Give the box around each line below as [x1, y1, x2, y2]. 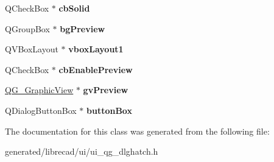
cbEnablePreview [58, 63, 133, 76]
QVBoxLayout [5, 43, 58, 55]
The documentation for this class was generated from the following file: [5, 124, 270, 137]
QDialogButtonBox [5, 104, 77, 116]
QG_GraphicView [5, 83, 74, 96]
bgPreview [60, 22, 105, 35]
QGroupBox [5, 22, 50, 35]
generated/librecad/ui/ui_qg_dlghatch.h [5, 145, 158, 158]
